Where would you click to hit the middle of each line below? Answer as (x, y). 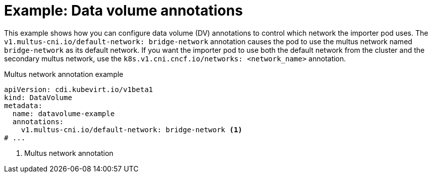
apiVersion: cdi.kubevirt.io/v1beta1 (79, 89)
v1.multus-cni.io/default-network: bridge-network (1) (132, 129)
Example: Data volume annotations (124, 11)
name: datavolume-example (64, 113)
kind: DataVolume (38, 97)
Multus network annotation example (64, 74)
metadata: (23, 105)
